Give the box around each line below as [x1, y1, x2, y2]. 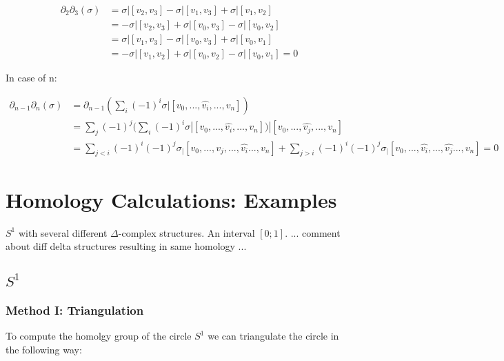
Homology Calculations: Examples [6, 185, 337, 213]
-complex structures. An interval [118, 225, 255, 240]
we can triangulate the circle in [208, 329, 339, 343]
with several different [18, 225, 108, 240]
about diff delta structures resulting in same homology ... [6, 239, 247, 253]
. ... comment [285, 225, 341, 240]
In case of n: [6, 70, 57, 85]
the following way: [6, 342, 82, 356]
